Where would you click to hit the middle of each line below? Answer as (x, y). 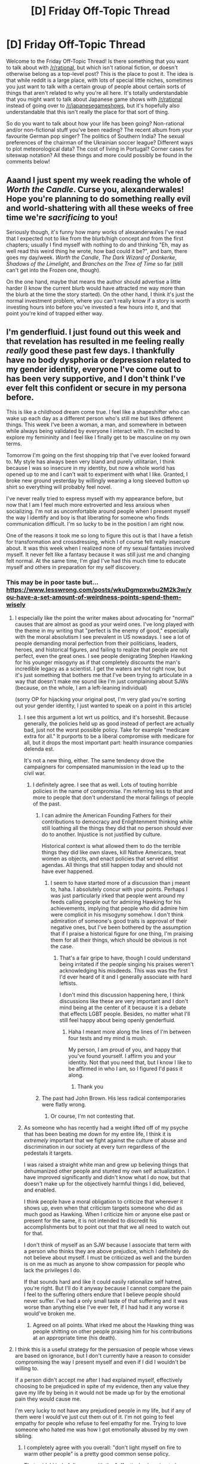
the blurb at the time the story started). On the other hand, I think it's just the (100, 294)
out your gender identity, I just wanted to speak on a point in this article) (103, 705)
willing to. (27, 1368)
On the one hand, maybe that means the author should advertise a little (93, 281)
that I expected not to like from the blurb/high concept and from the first (95, 238)
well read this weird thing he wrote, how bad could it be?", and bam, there (97, 251)
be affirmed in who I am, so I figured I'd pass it (126, 1068)
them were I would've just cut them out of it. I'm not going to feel (94, 1417)
